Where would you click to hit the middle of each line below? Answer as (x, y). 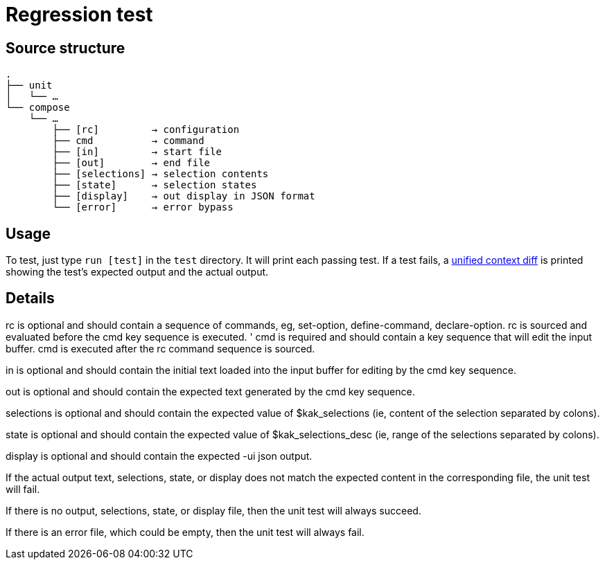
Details (30, 298)
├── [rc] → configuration (146, 130)
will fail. (23, 489)
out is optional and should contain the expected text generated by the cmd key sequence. (210, 391)
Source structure (65, 48)
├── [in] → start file (137, 152)
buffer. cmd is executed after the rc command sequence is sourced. (160, 348)
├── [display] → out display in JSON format (184, 196)
